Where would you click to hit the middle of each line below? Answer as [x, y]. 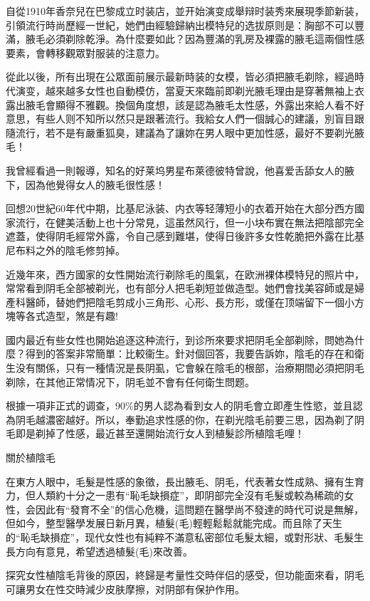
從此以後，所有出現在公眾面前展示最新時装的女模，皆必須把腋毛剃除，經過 [180, 77]
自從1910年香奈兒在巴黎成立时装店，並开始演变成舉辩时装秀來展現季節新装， [185, 11]
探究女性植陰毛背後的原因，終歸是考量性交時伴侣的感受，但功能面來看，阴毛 [185, 575]
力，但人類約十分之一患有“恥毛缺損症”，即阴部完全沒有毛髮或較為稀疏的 [175, 495]
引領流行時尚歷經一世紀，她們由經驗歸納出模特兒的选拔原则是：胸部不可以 [180, 25]
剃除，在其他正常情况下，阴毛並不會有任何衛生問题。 [130, 381]
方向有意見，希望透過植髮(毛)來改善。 [104, 551]
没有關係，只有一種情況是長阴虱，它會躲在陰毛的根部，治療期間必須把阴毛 [190, 368]
